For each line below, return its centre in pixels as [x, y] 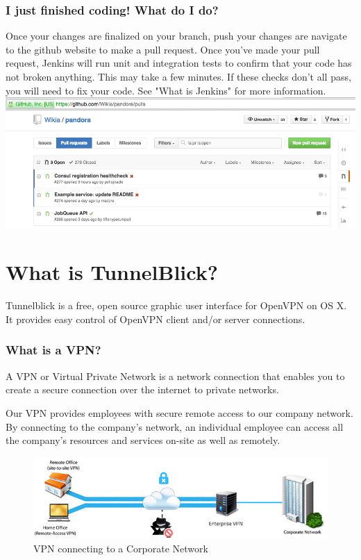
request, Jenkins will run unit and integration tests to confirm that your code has [179, 63]
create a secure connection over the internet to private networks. [142, 389]
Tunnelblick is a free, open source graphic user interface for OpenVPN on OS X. [176, 305]
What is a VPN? [53, 350]
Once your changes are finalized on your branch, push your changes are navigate [176, 36]
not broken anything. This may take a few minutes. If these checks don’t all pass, [178, 76]
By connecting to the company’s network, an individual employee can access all [175, 426]
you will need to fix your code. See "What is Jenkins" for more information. [166, 90]
